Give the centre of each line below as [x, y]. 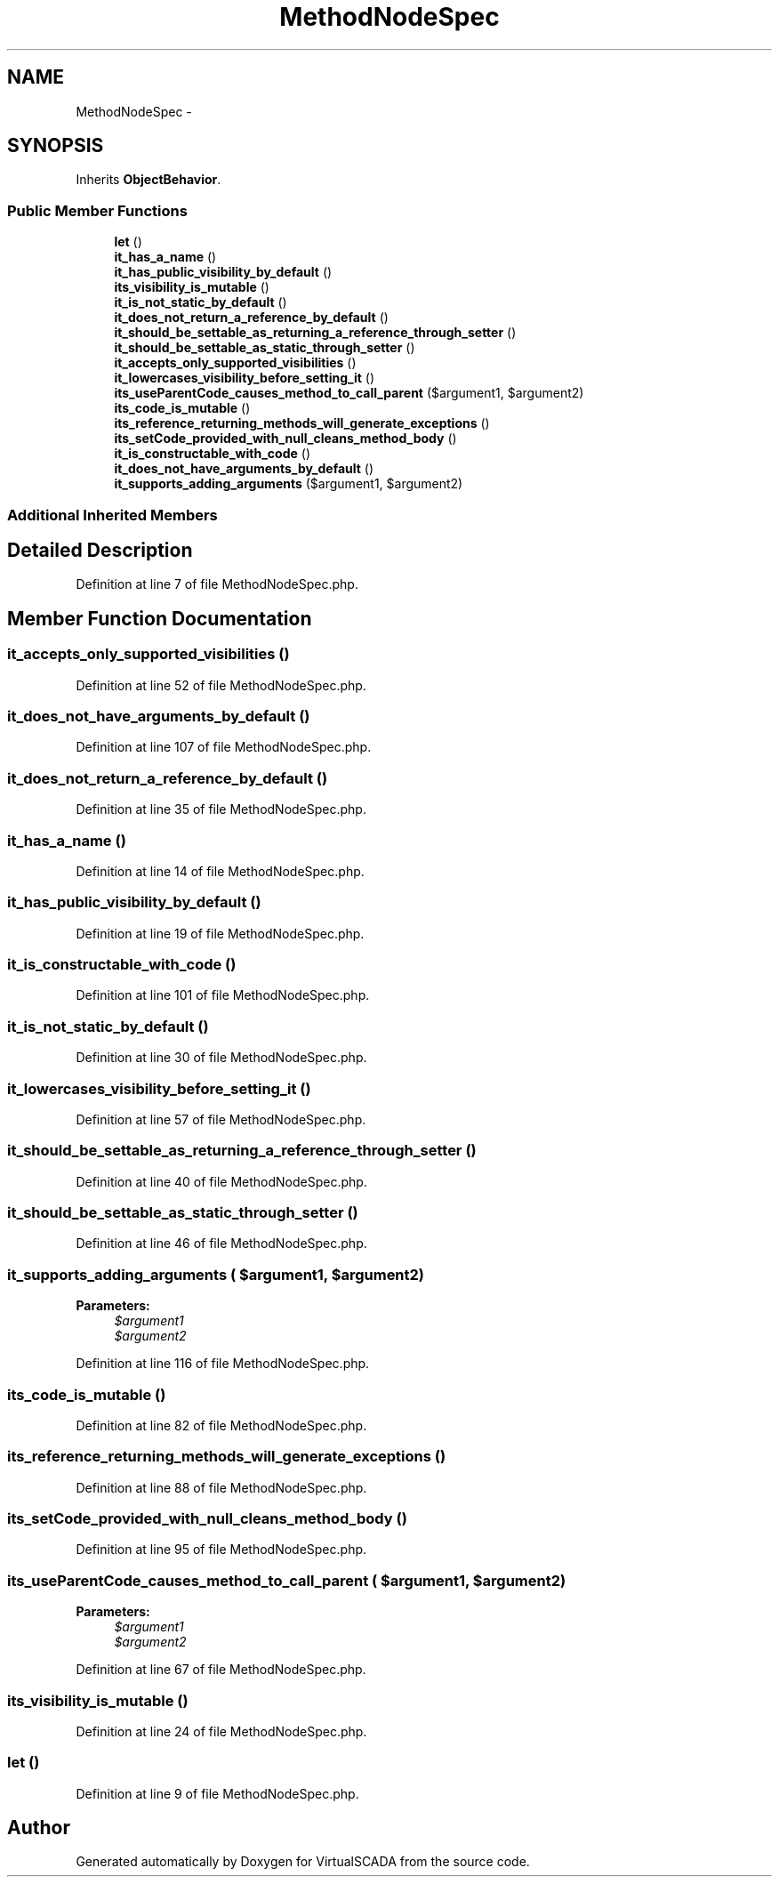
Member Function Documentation [160, 618]
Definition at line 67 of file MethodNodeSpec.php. [221, 1670]
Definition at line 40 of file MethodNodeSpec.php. [221, 1181]
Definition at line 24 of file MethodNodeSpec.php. [221, 1731]
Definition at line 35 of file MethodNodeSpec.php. [221, 809]
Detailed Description [100, 550]
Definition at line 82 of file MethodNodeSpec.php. [221, 1425]
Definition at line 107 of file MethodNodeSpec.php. [224, 747]
